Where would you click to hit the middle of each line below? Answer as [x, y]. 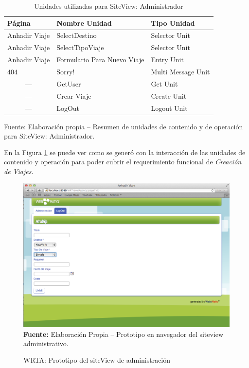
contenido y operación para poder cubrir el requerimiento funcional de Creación [123, 162]
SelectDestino [77, 35]
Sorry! [66, 71]
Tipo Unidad [173, 23]
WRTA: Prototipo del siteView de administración [97, 359]
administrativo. [46, 343]
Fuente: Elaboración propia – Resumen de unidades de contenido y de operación [124, 126]
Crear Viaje [74, 96]
